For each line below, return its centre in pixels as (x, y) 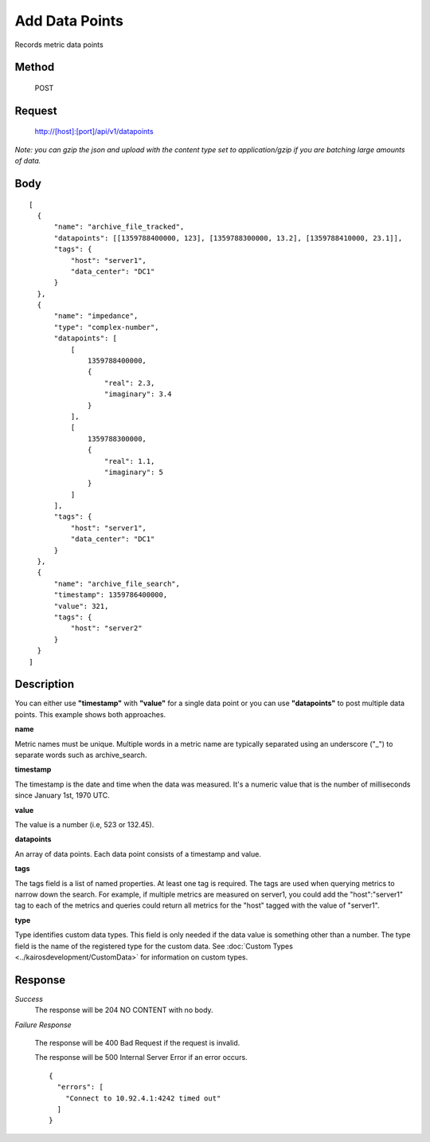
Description (45, 684)
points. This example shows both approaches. (90, 714)
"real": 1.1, (129, 461)
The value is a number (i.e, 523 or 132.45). (84, 824)
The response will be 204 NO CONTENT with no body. (124, 1010)
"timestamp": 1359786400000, (111, 595)
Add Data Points (69, 21)
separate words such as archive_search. (81, 755)
